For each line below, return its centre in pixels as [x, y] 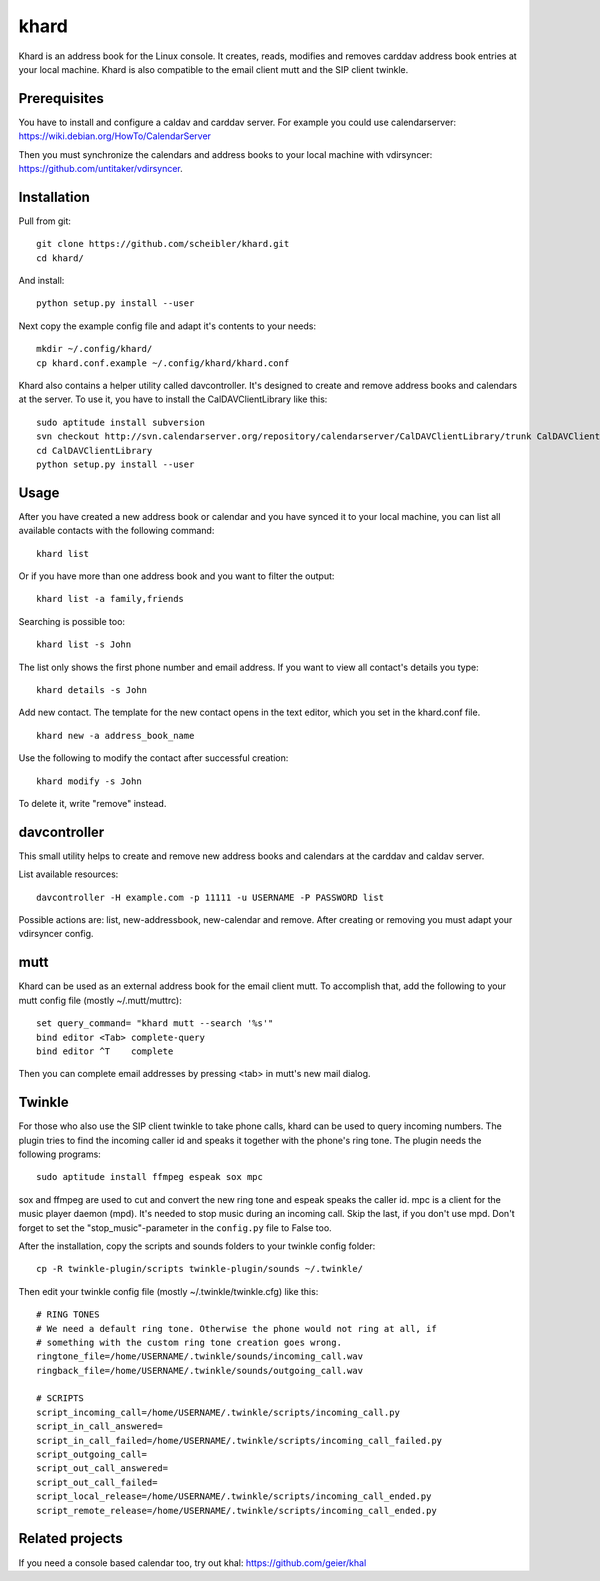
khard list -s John [84, 644]
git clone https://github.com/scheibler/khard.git [163, 244]
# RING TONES [68, 1314]
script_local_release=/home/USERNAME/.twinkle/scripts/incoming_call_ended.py [234, 1496]
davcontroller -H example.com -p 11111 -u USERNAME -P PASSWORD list [210, 897]
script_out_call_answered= [102, 1468]
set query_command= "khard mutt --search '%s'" [155, 1023]
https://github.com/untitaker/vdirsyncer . [101, 169]
